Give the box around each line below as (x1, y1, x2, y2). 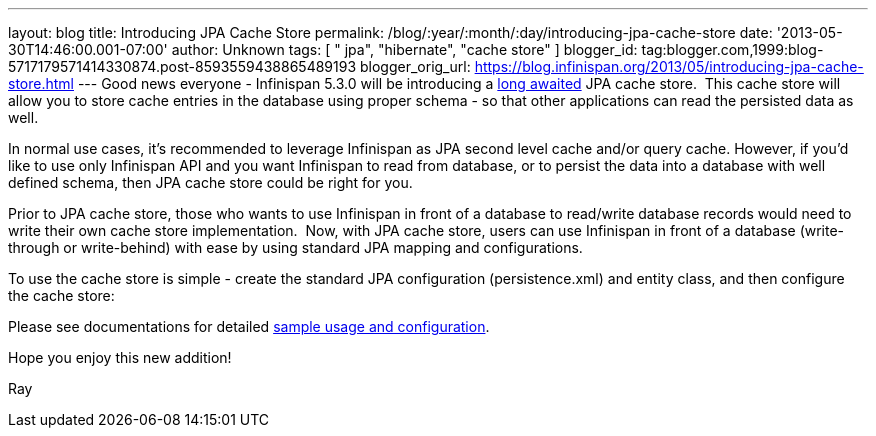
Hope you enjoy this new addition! (8, 349, 232, 366)
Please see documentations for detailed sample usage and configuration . (8, 318, 490, 335)
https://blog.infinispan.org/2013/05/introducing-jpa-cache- (474, 58, 864, 75)
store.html (8, 75, 74, 92)
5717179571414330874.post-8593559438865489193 (8, 58, 357, 75)
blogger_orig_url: (359, 58, 471, 75)
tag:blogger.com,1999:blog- (641, 41, 824, 58)
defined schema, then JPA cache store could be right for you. (8, 174, 413, 191)
